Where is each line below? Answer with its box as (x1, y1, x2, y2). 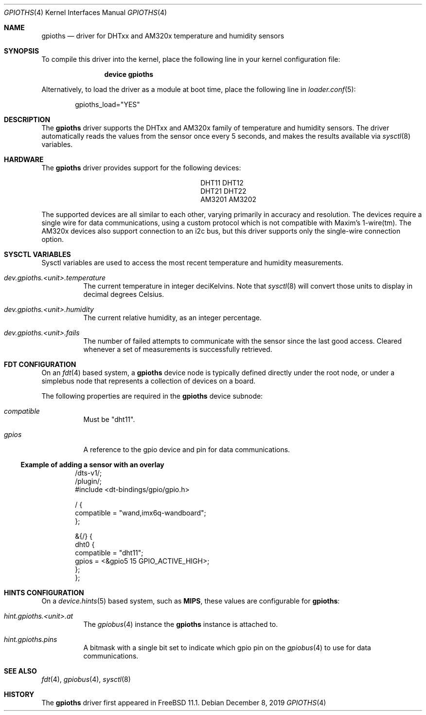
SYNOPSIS (4, 47, 39, 55)
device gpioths (104, 70, 154, 78)
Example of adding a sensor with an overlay (20, 460, 164, 469)
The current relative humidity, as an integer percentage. (83, 313, 262, 322)
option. (41, 235, 64, 243)
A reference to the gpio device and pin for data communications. (83, 445, 290, 454)
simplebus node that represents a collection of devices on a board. (41, 377, 256, 385)
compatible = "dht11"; (75, 549, 143, 557)
